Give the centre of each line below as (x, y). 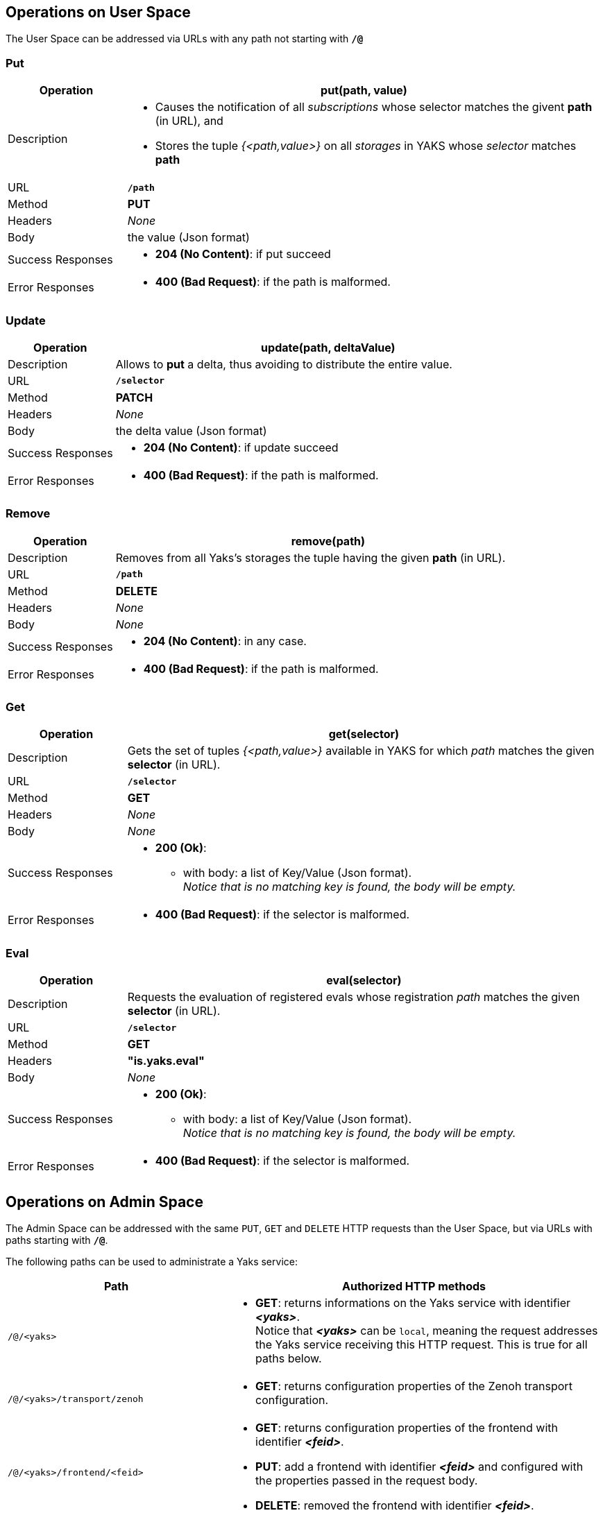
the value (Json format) (188, 238)
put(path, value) (364, 91)
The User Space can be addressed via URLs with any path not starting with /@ (185, 39)
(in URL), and (189, 121)
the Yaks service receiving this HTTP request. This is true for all (422, 1345)
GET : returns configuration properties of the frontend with (407, 1428)
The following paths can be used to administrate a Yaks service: (152, 1262)
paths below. (289, 1359)
